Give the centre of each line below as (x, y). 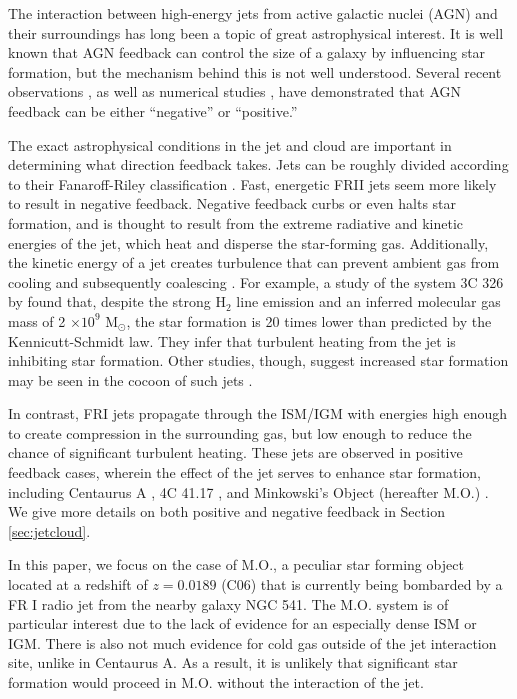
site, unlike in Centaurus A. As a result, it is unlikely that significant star (233, 662)
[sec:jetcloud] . (49, 530)
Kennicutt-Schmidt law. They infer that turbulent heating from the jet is (232, 340)
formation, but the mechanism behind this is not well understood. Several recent (255, 71)
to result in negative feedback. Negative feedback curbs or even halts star (232, 203)
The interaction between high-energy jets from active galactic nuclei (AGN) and (253, 13)
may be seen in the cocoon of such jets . (130, 379)
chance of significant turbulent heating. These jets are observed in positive (235, 452)
